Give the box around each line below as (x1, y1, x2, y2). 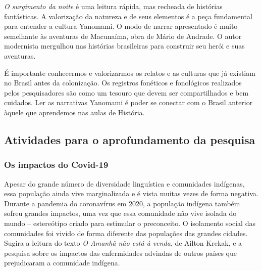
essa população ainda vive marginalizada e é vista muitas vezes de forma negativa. (4, 188, 258, 199)
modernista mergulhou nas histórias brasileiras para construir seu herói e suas (4, 40, 245, 51)
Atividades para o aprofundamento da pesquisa (4, 131, 255, 147)
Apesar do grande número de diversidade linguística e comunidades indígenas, (4, 178, 245, 189)
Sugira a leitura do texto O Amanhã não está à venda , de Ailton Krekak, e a (4, 238, 242, 248)
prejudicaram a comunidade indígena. (4, 257, 120, 268)
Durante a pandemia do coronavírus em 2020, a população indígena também (4, 198, 240, 208)
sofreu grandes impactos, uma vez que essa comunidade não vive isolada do (4, 208, 237, 218)
